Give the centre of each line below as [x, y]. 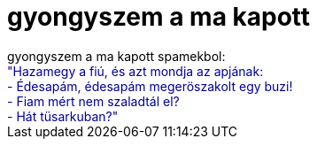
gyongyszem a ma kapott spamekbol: [116, 56]
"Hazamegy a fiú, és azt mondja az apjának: [135, 71]
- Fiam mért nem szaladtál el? [93, 101]
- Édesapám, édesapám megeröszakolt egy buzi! [150, 86]
